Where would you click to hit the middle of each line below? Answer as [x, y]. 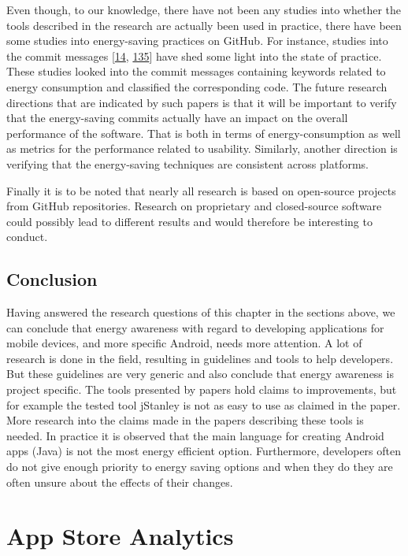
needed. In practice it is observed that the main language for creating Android [195, 435]
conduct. [27, 237]
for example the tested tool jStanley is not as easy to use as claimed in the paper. [204, 404]
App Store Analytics [120, 536]
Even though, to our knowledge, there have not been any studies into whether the [204, 9]
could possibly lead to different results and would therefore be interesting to [189, 221]
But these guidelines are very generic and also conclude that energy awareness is [200, 374]
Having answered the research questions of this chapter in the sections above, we [201, 312]
